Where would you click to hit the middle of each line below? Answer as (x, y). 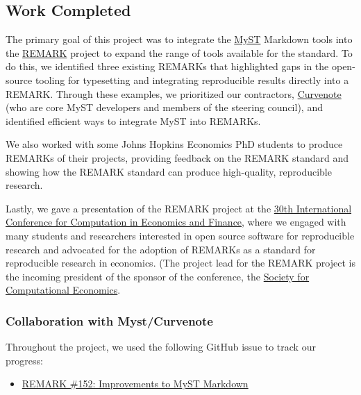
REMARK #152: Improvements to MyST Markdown (135, 384)
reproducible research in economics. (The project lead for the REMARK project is (180, 263)
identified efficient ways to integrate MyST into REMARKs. (133, 120)
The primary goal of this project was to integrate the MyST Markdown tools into (179, 39)
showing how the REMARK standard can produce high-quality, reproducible (169, 171)
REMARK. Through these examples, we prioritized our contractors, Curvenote (174, 93)
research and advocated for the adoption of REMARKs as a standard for (161, 249)
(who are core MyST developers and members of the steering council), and (164, 107)
